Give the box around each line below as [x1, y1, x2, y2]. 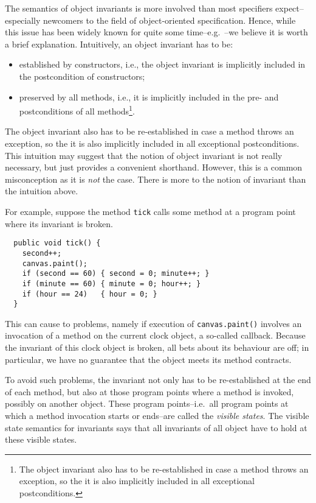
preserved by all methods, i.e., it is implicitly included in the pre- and [19, 90, 279, 103]
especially [5, 13, 41, 26]
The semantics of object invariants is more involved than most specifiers [5, 2, 273, 14]
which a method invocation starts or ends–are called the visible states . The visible [5, 409, 309, 422]
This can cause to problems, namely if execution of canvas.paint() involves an [5, 317, 302, 329]
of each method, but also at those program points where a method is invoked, [5, 385, 294, 398]
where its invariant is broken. [5, 217, 113, 230]
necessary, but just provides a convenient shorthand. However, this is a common [5, 161, 303, 174]
